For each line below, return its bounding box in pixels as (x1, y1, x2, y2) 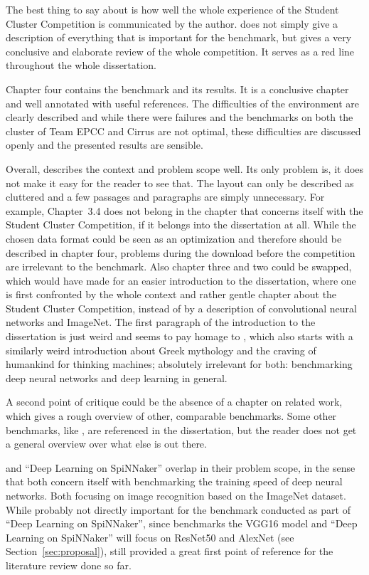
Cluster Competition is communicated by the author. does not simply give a (6, 16, 338, 31)
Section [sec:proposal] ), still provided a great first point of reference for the (6, 544, 333, 559)
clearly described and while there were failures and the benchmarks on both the (6, 110, 353, 125)
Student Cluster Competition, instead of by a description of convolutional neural (6, 300, 357, 315)
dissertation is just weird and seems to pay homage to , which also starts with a (6, 329, 353, 344)
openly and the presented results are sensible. (6, 137, 203, 152)
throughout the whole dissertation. (6, 58, 156, 73)
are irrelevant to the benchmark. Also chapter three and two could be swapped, (6, 259, 352, 274)
